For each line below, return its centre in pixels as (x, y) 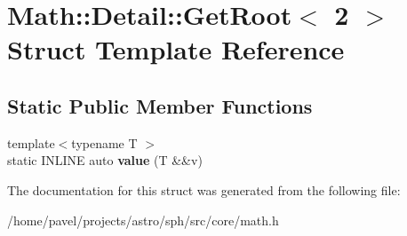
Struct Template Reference (176, 49)
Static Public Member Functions (160, 105)
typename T (104, 142)
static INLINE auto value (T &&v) (105, 160)
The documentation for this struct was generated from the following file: (204, 189)
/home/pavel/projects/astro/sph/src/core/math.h (143, 220)
